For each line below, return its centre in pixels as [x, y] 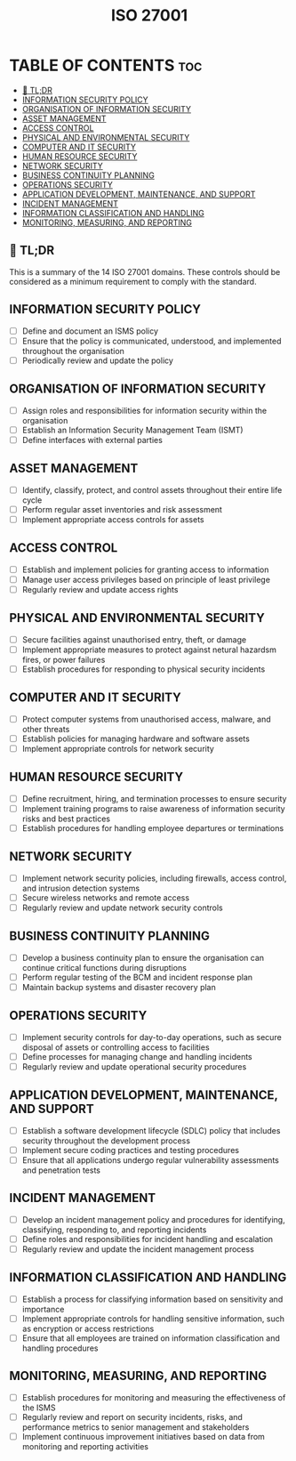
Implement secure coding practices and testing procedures [131, 1150]
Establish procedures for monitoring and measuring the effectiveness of [154, 1397]
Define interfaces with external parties [92, 440]
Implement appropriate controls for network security [118, 748]
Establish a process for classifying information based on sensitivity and [152, 1299]
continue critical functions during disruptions [104, 967]
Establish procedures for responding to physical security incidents [144, 669]
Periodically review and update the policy [97, 360]
